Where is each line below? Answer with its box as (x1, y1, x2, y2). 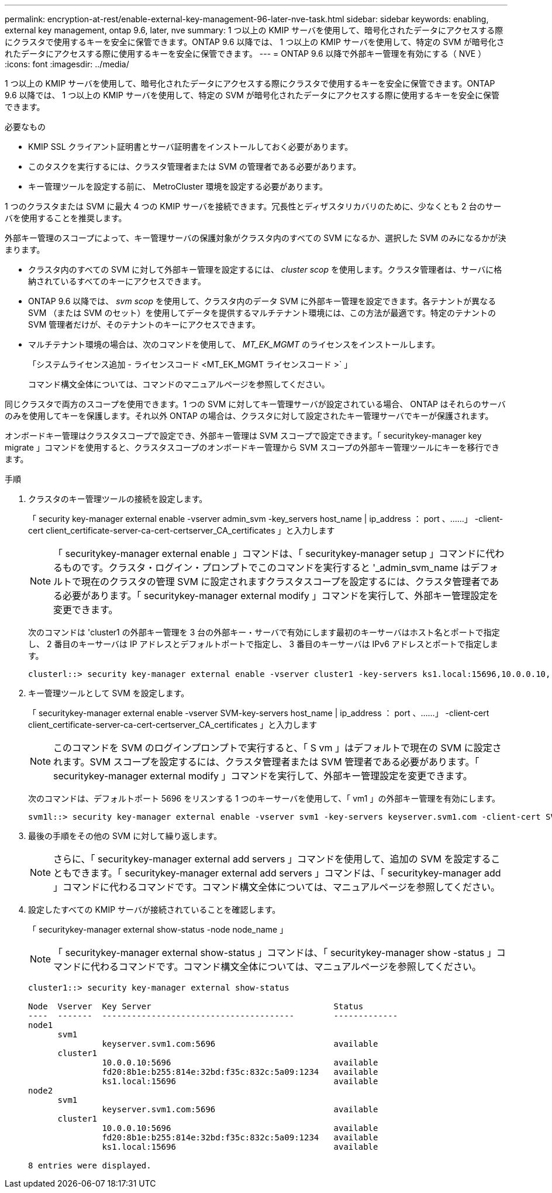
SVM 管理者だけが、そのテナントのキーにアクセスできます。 (28, 319, 260, 329)
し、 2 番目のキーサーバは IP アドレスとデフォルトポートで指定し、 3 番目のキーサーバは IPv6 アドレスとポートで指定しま (28, 639, 498, 649)
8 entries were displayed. (28, 1161, 151, 1170)
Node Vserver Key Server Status (28, 1002, 364, 1011)
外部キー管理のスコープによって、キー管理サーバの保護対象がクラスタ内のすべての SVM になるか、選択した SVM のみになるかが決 (5, 233, 506, 243)
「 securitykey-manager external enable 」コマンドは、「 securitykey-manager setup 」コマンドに (53, 548, 486, 559)
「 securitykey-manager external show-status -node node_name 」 (28, 924, 288, 934)
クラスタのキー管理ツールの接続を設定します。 (28, 494, 208, 504)
